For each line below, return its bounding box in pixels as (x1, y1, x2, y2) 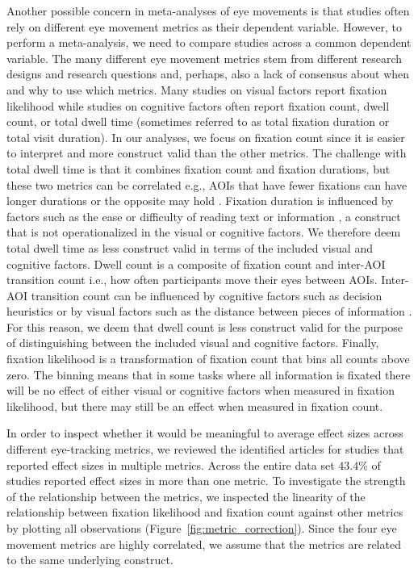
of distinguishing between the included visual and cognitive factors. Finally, (6, 334, 379, 351)
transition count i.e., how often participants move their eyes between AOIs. (6, 271, 378, 288)
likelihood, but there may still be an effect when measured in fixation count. (6, 397, 383, 414)
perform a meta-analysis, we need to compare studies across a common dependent (6, 34, 412, 51)
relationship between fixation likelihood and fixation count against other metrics (6, 504, 403, 521)
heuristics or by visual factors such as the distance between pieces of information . (6, 303, 412, 320)
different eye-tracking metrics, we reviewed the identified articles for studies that (6, 441, 404, 458)
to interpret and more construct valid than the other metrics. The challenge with (6, 144, 407, 161)
